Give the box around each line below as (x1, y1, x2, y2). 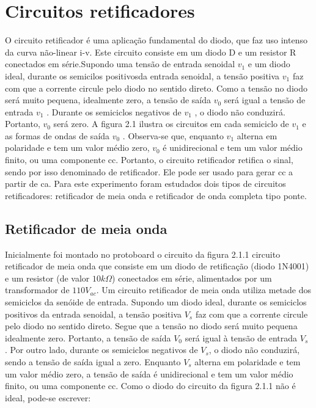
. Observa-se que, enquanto (122, 129, 224, 142)
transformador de (5, 283, 70, 296)
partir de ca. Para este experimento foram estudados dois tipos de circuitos (5, 177, 286, 190)
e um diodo (248, 57, 290, 70)
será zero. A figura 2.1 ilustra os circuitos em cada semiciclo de (53, 117, 289, 130)
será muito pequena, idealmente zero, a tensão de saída (5, 93, 211, 106)
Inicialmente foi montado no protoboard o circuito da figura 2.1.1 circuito (5, 247, 281, 260)
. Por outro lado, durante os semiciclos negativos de (5, 343, 198, 356)
